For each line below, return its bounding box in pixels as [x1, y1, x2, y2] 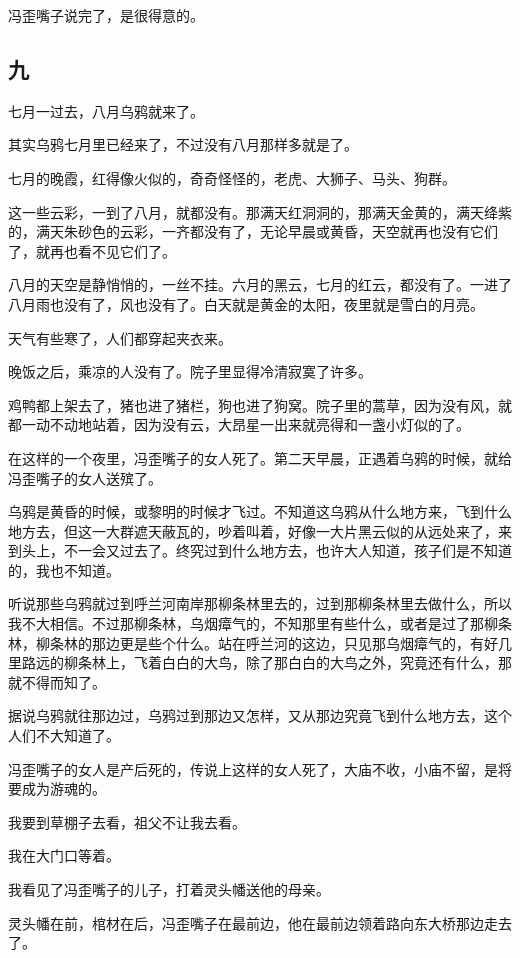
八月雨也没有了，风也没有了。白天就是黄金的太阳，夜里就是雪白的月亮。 [8, 293, 484, 314]
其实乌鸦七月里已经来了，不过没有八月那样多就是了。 [8, 134, 358, 155]
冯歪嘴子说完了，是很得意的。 [8, 5, 204, 25]
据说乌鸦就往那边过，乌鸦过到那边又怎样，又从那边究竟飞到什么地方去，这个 [8, 705, 512, 726]
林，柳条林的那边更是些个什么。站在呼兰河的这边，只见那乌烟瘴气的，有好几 [8, 632, 512, 653]
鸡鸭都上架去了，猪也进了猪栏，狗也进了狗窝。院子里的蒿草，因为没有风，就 [8, 394, 512, 415]
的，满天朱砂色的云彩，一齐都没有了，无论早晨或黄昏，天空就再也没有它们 [8, 221, 498, 242]
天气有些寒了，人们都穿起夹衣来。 [8, 327, 232, 348]
